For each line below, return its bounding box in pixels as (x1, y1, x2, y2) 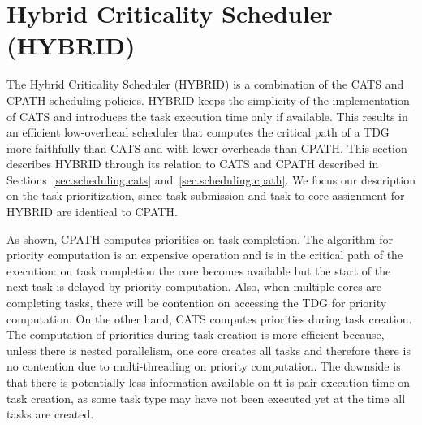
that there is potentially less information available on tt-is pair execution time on (6, 374, 411, 390)
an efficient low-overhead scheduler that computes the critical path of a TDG (6, 124, 390, 141)
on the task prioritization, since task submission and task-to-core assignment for (6, 187, 405, 204)
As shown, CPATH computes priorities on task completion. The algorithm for (6, 230, 393, 247)
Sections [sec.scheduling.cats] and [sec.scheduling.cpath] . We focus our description (6, 171, 416, 188)
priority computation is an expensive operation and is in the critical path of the (6, 246, 403, 263)
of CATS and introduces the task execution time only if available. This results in (6, 107, 408, 124)
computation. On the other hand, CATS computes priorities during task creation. (6, 310, 412, 327)
